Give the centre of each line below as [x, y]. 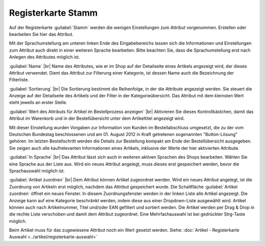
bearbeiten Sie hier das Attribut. [41, 34]
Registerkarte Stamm [53, 13]
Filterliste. [19, 80]
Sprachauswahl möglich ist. [37, 171]
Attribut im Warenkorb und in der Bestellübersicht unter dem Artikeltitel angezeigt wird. [97, 118]
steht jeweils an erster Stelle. [38, 103]
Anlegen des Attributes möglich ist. [45, 57]
